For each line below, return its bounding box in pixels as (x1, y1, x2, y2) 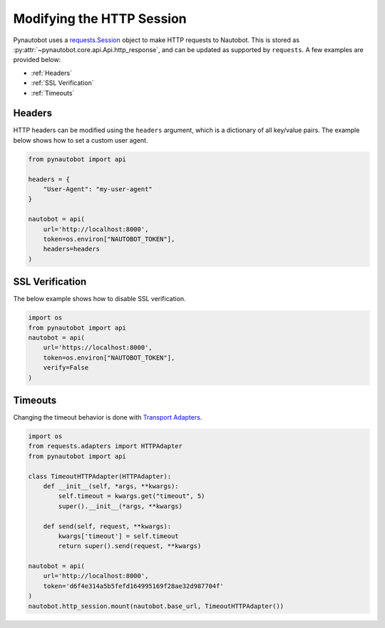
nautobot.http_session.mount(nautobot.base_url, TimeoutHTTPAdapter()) (28, 602, 284, 610)
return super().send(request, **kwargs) (58, 542, 202, 550)
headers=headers (43, 245, 100, 253)
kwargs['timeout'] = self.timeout (58, 532, 179, 540)
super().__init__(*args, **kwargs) (58, 502, 183, 510)
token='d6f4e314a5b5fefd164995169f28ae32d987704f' (43, 582, 224, 590)
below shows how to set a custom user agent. (13, 136, 148, 144)
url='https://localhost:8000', (43, 343, 153, 352)
